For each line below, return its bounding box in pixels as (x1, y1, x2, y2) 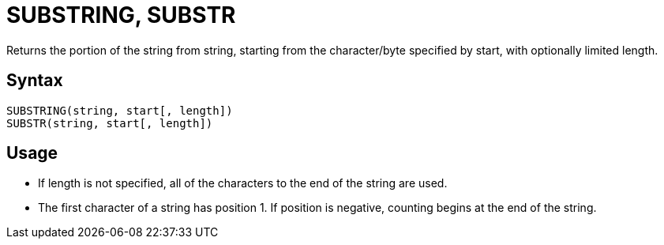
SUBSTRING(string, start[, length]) (6, 104, 233, 117)
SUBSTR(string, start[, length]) (6, 116, 213, 130)
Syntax (6, 70, 63, 91)
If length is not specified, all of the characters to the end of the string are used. (38, 176, 448, 190)
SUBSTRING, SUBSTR (6, 2, 236, 28)
